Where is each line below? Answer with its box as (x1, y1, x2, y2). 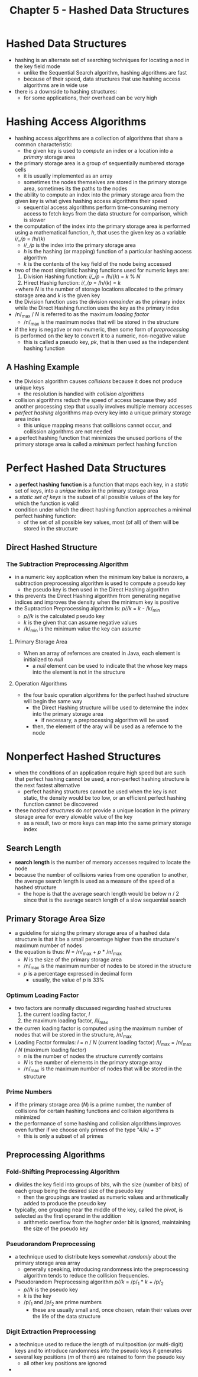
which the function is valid (14, 500, 79, 507)
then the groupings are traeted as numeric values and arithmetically (23, 1193, 189, 1201)
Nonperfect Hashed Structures (6, 749, 161, 763)
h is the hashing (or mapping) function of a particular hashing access (23, 247, 192, 255)
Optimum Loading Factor (6, 991, 79, 999)
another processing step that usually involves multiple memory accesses (14, 403, 192, 410)
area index (14, 416, 41, 423)
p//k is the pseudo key (23, 1286, 78, 1294)
